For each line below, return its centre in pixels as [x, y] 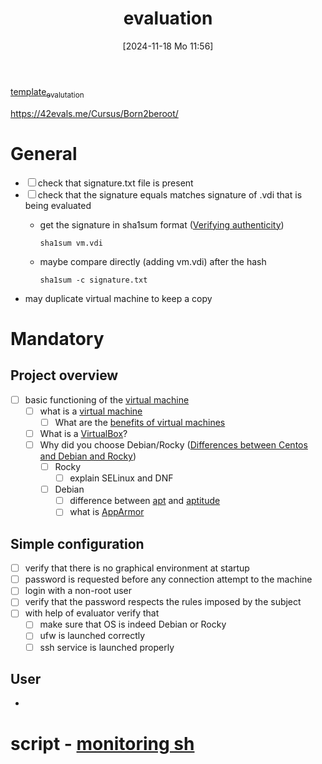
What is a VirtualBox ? [83, 433]
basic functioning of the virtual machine [107, 399]
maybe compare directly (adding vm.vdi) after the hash [153, 261]
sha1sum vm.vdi [71, 243]
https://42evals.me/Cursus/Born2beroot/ [94, 113]
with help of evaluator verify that [92, 613]
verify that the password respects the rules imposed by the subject [163, 602]
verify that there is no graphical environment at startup [137, 568]
